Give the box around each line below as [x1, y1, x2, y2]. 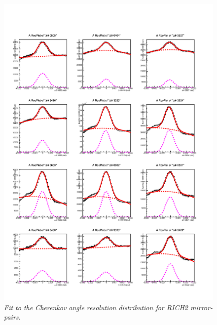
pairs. [4, 312, 21, 322]
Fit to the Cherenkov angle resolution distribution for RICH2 [4, 302, 188, 312]
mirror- [190, 302, 213, 312]
